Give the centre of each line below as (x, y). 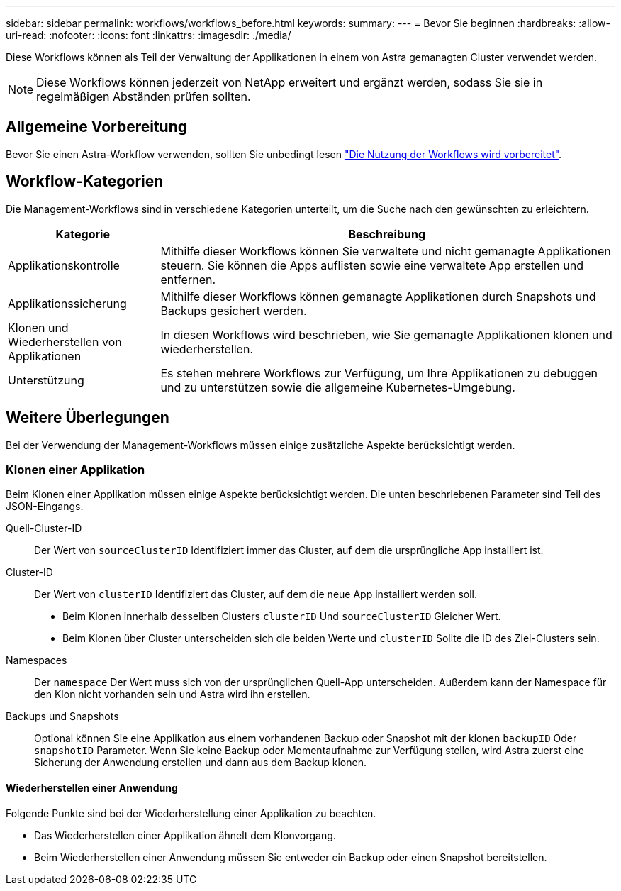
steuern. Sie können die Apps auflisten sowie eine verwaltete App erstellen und (372, 265)
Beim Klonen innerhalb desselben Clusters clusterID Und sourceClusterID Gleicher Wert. (282, 616)
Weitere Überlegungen (88, 418)
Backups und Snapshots (62, 716)
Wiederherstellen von (65, 342)
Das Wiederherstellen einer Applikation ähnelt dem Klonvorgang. (185, 835)
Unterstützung (46, 380)
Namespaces (37, 660)
